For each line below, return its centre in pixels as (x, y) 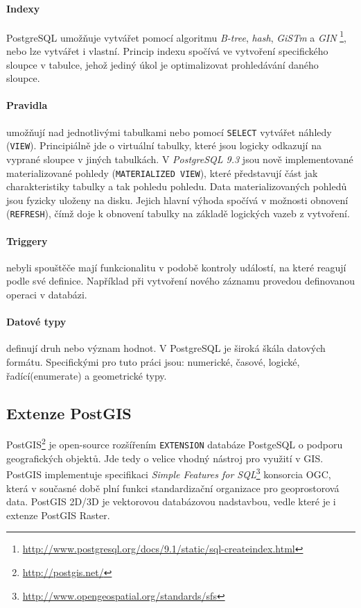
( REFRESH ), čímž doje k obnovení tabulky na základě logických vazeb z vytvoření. (178, 213)
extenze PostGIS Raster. (58, 515)
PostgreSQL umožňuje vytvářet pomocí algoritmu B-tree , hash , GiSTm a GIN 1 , (177, 36)
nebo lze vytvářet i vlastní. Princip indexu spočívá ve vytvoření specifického (167, 51)
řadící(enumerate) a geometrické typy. (87, 375)
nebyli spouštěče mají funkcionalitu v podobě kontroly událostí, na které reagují (176, 267)
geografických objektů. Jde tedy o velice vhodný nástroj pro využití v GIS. (165, 458)
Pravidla (27, 105)
